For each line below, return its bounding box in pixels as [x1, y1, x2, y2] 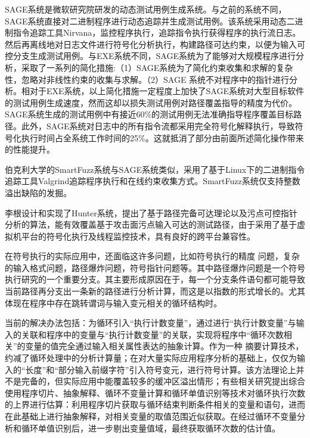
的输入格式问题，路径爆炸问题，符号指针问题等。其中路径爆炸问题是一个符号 [5, 261, 305, 274]
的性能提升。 [5, 143, 55, 156]
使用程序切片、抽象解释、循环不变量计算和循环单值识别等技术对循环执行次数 [5, 386, 305, 399]
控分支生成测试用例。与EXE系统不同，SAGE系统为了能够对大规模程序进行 [5, 49, 296, 62]
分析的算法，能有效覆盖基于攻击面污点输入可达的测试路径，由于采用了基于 [5, 218, 297, 231]
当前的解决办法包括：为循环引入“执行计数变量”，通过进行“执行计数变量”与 [5, 316, 296, 329]
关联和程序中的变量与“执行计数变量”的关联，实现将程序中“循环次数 [21, 328, 284, 340]
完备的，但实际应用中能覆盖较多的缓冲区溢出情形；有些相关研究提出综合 [21, 375, 305, 387]
